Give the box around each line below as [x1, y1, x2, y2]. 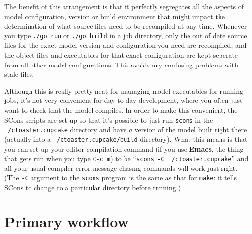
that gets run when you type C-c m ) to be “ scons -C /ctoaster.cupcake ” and [4, 153, 249, 164]
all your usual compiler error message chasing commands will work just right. [4, 163, 238, 173]
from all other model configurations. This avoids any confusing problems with [4, 59, 239, 69]
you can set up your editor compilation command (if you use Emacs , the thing [4, 143, 244, 154]
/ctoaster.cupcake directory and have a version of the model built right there [8, 124, 247, 134]
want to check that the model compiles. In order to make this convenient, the [4, 105, 238, 115]
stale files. [4, 69, 34, 79]
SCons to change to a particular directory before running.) [4, 182, 181, 193]
